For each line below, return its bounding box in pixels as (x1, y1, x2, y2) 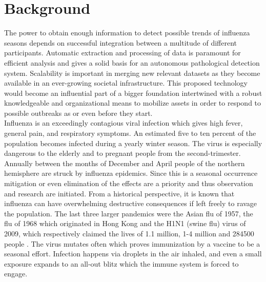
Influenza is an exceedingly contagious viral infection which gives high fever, (4, 117, 243, 128)
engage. (4, 268, 28, 279)
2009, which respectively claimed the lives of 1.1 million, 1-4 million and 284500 (4, 228, 254, 238)
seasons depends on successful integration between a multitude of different (4, 37, 237, 48)
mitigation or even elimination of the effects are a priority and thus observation (4, 178, 253, 189)
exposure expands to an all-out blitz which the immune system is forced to (4, 258, 239, 269)
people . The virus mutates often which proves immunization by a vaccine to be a (4, 238, 260, 249)
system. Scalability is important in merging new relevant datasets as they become (4, 67, 260, 78)
